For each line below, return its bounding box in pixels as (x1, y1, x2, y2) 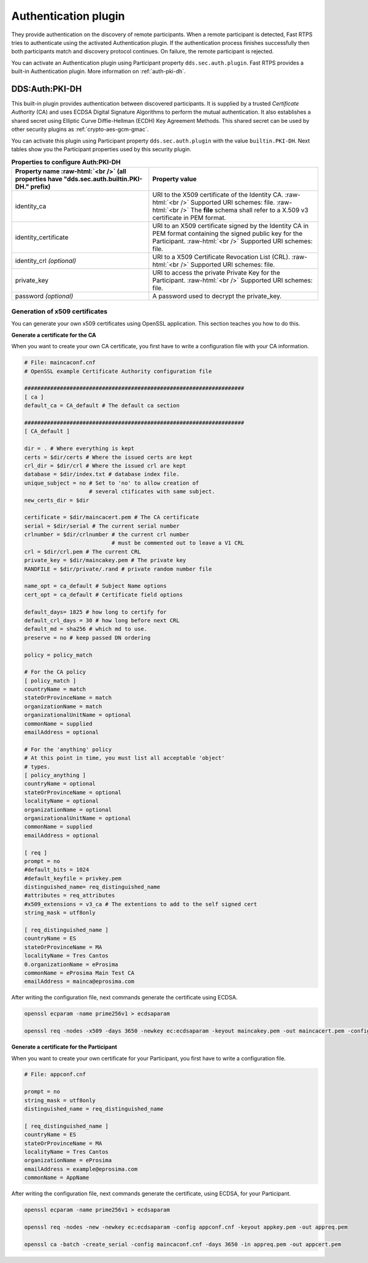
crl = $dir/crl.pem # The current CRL (24, 548, 141, 555)
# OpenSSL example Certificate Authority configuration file (24, 367, 212, 375)
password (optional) (15, 292, 74, 300)
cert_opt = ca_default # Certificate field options (24, 591, 183, 598)
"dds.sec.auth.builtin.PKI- (63, 174, 143, 183)
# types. (24, 763, 51, 770)
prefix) (30, 182, 51, 190)
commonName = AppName (24, 1174, 90, 1181)
